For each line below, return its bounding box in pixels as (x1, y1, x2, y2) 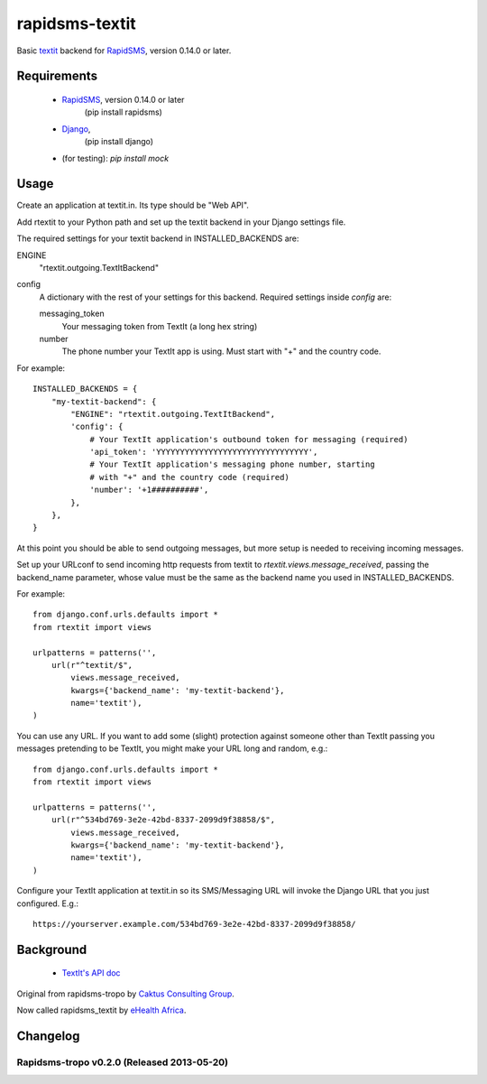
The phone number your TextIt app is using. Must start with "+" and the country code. (61, 346, 381, 357)
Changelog (16, 1028, 80, 1043)
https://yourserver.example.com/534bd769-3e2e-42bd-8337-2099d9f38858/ (32, 919, 356, 929)
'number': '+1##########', (89, 485, 209, 496)
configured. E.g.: (16, 898, 78, 909)
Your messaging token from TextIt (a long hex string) (61, 320, 258, 331)
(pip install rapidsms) (84, 107, 162, 117)
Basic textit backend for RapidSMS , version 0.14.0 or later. (16, 45, 232, 56)
